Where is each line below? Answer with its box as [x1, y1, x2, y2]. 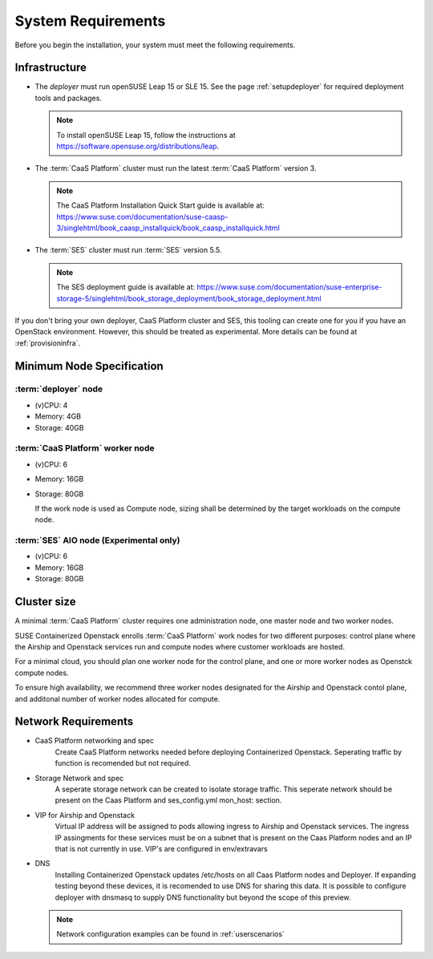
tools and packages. [34, 93, 102, 103]
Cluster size [14, 595, 76, 609]
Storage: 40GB [34, 423, 84, 432]
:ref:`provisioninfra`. [14, 338, 80, 348]
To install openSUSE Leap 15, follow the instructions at [56, 130, 236, 140]
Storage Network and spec [34, 773, 124, 783]
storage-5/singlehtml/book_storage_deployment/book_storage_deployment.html [56, 293, 322, 303]
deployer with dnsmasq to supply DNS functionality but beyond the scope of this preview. [55, 892, 352, 902]
